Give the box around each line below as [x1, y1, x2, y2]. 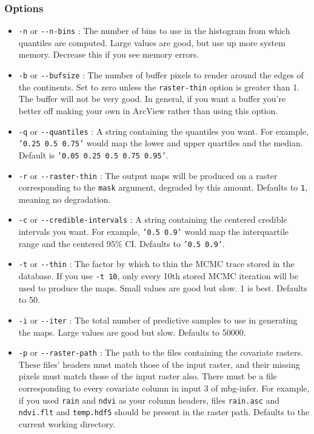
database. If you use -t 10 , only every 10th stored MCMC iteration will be [18, 270, 299, 282]
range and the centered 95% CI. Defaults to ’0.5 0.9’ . [18, 237, 225, 249]
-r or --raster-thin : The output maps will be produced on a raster [18, 169, 278, 181]
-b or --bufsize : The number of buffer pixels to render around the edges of [18, 69, 304, 81]
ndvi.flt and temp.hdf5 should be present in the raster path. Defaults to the [18, 405, 310, 418]
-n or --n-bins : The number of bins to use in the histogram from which [18, 24, 290, 37]
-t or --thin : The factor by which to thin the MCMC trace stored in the [18, 257, 295, 270]
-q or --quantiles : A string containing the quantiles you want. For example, [18, 124, 309, 137]
